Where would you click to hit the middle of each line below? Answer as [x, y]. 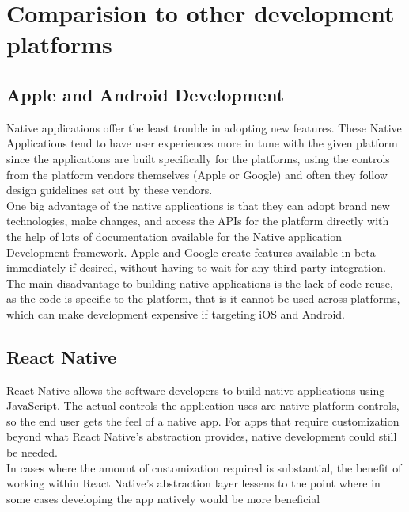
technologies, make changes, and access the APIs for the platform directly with [198, 221]
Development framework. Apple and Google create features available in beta [191, 252]
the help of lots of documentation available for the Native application [174, 236]
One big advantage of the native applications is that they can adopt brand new [198, 205]
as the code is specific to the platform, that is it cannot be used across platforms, [203, 298]
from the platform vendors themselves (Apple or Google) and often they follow [197, 174]
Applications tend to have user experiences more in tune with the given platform [202, 143]
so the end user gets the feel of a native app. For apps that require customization [203, 420]
